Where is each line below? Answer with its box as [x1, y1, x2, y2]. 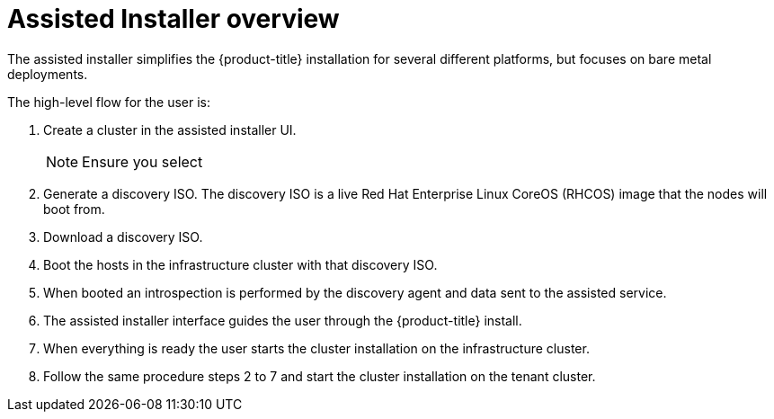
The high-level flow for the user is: [7, 94, 211, 110]
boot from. [43, 201, 105, 217]
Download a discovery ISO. [43, 228, 203, 245]
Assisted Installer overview [7, 4, 340, 34]
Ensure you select [82, 152, 203, 171]
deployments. [7, 66, 88, 82]
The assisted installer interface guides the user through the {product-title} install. [43, 312, 522, 328]
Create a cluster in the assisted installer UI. [43, 121, 297, 138]
